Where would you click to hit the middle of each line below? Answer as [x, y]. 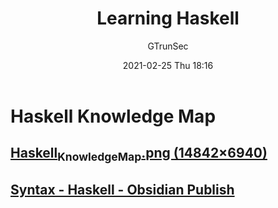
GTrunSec [168, 46]
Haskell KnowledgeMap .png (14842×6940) [139, 154]
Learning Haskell [168, 18]
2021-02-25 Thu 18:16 [168, 65]
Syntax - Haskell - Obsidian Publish [122, 189]
